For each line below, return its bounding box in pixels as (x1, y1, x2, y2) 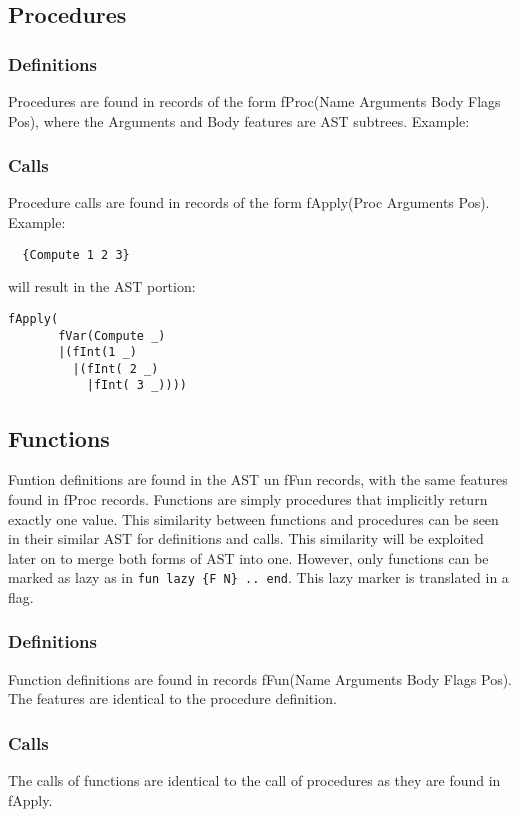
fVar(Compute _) (58, 328, 166, 343)
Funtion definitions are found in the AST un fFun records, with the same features (8, 469, 508, 490)
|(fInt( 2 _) (72, 361, 159, 376)
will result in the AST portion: (8, 276, 196, 297)
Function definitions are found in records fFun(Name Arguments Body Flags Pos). (8, 668, 513, 689)
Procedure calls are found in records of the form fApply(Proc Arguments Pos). (8, 192, 490, 213)
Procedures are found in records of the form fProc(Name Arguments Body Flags (8, 91, 501, 111)
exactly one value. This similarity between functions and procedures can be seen (8, 508, 499, 529)
